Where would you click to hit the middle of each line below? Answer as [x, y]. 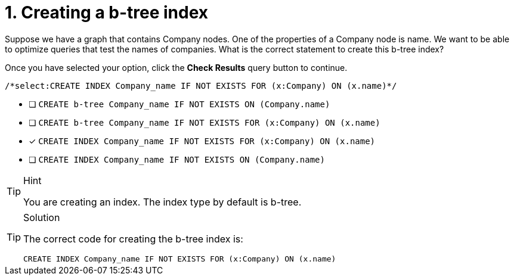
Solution [42, 217]
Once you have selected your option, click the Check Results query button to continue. [176, 67]
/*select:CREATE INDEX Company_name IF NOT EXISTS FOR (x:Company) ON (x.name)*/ [201, 85]
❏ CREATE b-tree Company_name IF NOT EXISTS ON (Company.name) [179, 104]
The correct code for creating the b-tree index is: [133, 239]
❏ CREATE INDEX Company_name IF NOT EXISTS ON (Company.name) [177, 159]
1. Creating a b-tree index [107, 13]
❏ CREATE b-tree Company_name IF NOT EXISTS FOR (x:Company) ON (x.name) [205, 122]
